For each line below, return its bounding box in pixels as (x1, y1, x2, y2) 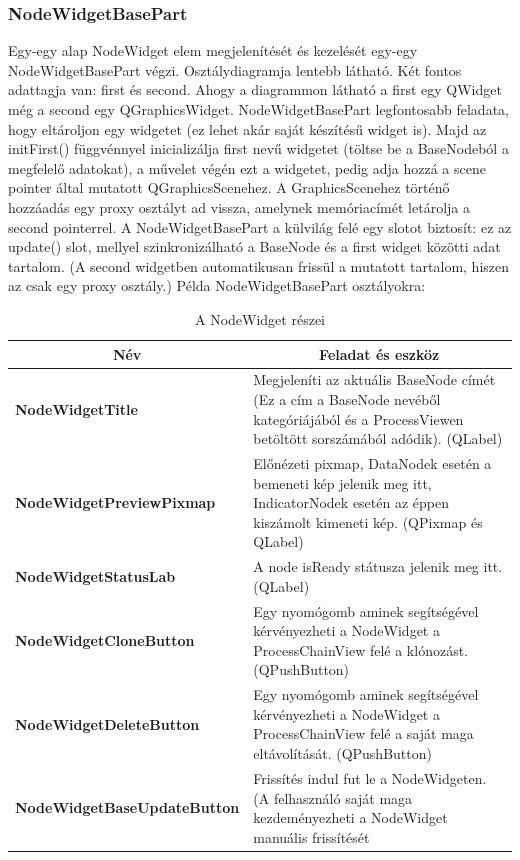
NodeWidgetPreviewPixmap (15, 492, 216, 513)
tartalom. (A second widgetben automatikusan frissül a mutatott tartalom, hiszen (8, 255, 510, 276)
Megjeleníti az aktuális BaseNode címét (253, 369, 496, 390)
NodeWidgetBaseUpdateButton (15, 797, 240, 818)
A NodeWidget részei (195, 308, 325, 329)
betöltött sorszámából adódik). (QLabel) (253, 428, 503, 449)
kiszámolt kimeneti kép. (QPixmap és (253, 511, 483, 532)
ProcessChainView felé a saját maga (253, 723, 474, 744)
